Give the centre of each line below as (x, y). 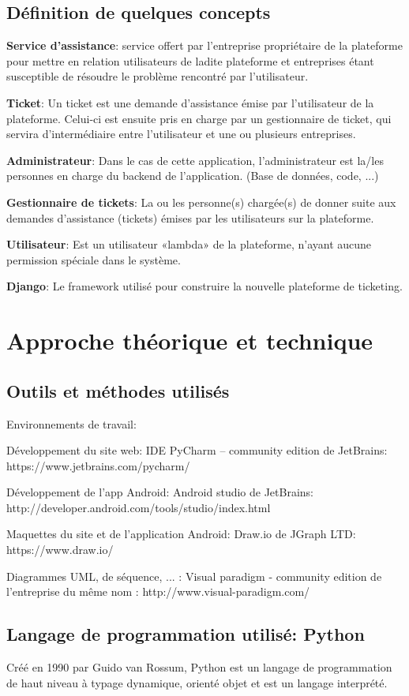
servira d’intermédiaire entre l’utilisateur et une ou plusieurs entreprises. (181, 134)
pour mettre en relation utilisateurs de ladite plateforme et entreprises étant (190, 60)
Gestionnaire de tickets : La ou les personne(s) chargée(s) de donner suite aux (201, 202)
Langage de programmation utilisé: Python (186, 634)
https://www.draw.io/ (60, 550)
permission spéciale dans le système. (94, 259)
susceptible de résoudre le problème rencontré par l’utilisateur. (158, 76)
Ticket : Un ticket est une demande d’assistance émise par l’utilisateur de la (190, 102)
